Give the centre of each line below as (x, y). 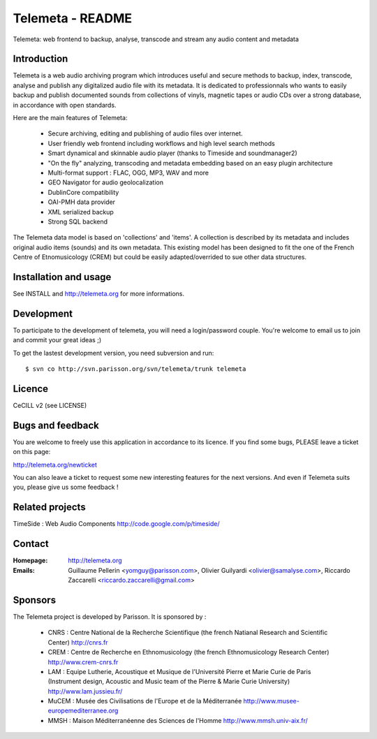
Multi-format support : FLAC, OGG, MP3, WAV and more (128, 173)
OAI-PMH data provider (81, 202)
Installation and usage (62, 277)
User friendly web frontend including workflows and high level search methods (161, 143)
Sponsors (34, 600)
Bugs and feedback (56, 425)
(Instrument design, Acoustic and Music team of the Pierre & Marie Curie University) (169, 682)
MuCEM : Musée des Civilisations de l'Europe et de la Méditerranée (145, 701)
